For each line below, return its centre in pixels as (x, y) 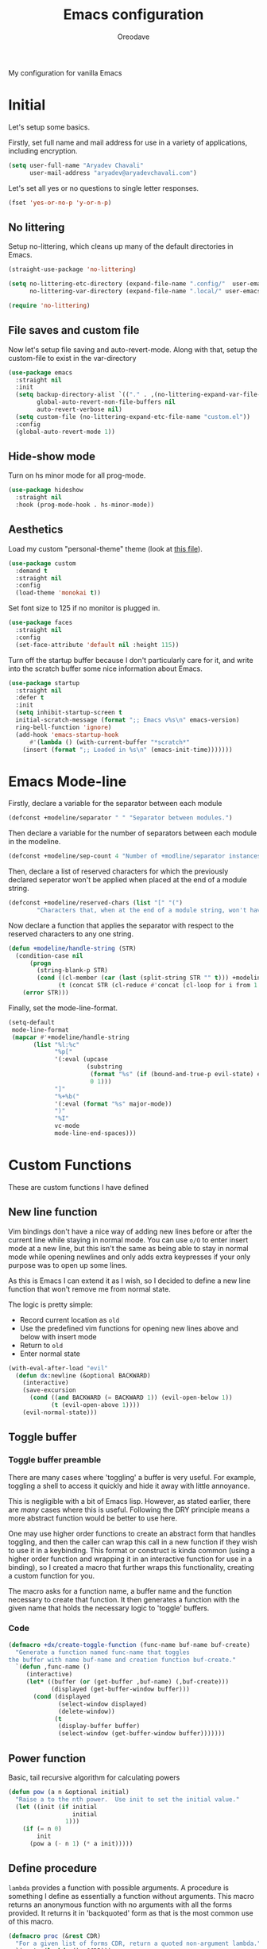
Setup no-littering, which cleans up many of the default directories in (121, 246)
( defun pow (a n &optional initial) (69, 1792)
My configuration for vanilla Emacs (65, 72)
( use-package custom (43, 563)
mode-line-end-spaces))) (95, 1133)
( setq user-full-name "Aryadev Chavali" (76, 165)
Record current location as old (70, 1319)
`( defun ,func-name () (53, 1667)
